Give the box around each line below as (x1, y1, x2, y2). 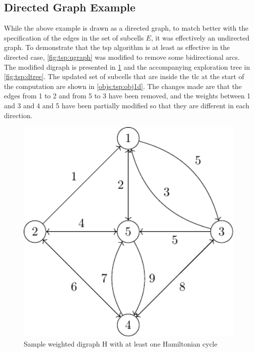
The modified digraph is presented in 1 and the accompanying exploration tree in (4, 61, 250, 72)
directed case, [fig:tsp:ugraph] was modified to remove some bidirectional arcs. (4, 51, 240, 62)
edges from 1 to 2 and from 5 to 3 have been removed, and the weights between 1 (4, 90, 251, 101)
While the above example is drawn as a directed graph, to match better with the (4, 23, 249, 33)
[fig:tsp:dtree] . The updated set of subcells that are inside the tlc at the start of (4, 71, 244, 82)
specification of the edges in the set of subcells (4, 32, 144, 43)
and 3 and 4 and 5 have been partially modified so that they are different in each (4, 100, 250, 110)
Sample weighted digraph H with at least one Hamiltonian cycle (24, 338, 217, 349)
